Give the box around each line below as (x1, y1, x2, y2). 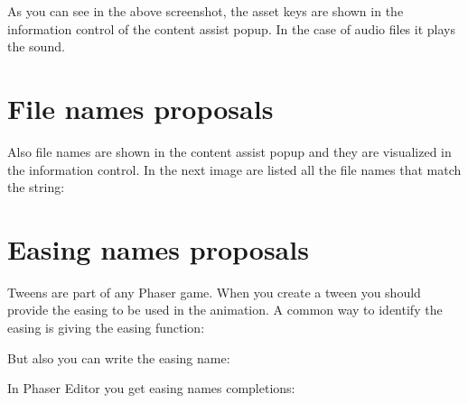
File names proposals (7, 89, 274, 126)
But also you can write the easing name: (7, 348, 230, 367)
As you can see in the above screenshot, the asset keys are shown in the (7, 2, 404, 20)
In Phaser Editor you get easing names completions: (7, 379, 295, 398)
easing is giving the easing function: (7, 318, 205, 336)
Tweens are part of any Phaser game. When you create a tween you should (7, 282, 421, 301)
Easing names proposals (7, 230, 309, 267)
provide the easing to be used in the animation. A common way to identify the (7, 300, 443, 319)
